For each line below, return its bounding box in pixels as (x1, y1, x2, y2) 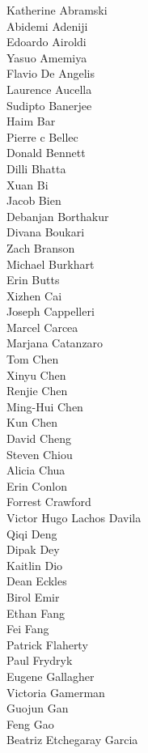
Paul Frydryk (6, 652, 73, 669)
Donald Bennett (6, 144, 86, 161)
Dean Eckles (6, 572, 67, 589)
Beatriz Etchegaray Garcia (6, 731, 138, 748)
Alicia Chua (6, 462, 66, 479)
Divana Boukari (6, 223, 85, 240)
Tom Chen (6, 351, 59, 368)
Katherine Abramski (6, 2, 108, 18)
